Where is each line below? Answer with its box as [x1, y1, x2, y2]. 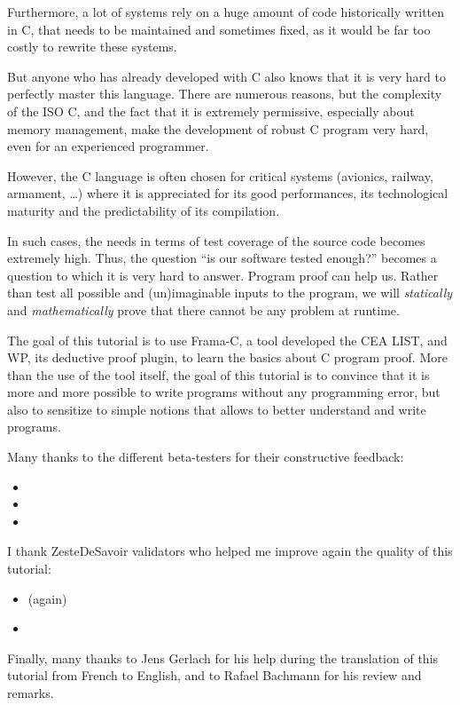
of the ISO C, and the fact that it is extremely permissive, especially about [7, 101, 415, 120]
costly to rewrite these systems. [7, 37, 177, 56]
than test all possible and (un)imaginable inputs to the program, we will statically [7, 283, 453, 302]
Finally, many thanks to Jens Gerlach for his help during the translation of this [7, 648, 439, 667]
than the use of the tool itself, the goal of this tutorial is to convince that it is [7, 365, 430, 384]
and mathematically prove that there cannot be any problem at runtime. [7, 300, 400, 319]
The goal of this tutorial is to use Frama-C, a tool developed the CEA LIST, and [7, 330, 448, 349]
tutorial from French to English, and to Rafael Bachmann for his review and [7, 666, 422, 685]
